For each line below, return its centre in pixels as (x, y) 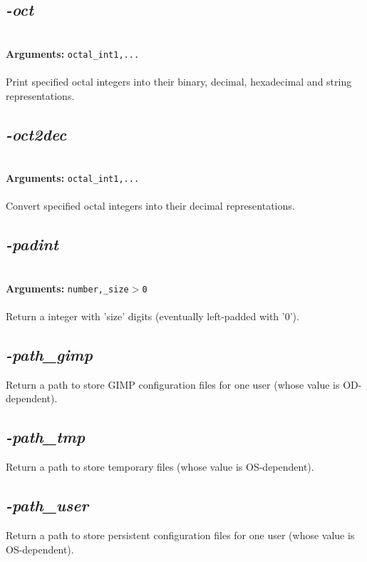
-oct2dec (36, 134)
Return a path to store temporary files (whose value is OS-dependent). (160, 467)
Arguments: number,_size (67, 288)
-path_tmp (46, 437)
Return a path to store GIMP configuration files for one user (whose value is (173, 384)
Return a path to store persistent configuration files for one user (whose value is (180, 535)
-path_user (47, 505)
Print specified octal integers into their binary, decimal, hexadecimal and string (179, 82)
